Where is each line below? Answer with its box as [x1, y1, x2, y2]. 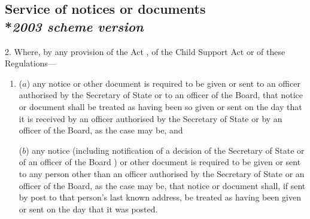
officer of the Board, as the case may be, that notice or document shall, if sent [19, 179, 306, 191]
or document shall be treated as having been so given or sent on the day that [19, 100, 302, 112]
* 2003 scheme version [5, 17, 144, 35]
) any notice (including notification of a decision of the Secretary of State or [26, 144, 305, 156]
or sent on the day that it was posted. [19, 202, 158, 215]
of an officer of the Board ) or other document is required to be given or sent [19, 156, 301, 168]
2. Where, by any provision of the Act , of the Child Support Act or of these [5, 45, 285, 57]
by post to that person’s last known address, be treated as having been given [19, 191, 302, 203]
